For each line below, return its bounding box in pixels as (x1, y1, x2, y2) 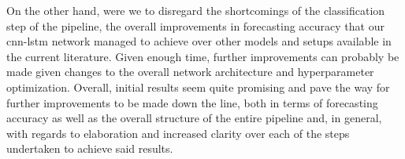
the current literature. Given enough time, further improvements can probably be (6, 48, 399, 64)
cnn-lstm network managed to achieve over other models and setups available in (6, 33, 392, 49)
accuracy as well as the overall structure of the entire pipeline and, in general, (6, 110, 382, 126)
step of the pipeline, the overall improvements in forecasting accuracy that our (6, 17, 385, 34)
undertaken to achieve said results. (6, 140, 173, 157)
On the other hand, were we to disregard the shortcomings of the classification (6, 2, 385, 18)
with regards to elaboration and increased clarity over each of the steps (6, 125, 350, 141)
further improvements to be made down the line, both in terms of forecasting (6, 94, 378, 110)
